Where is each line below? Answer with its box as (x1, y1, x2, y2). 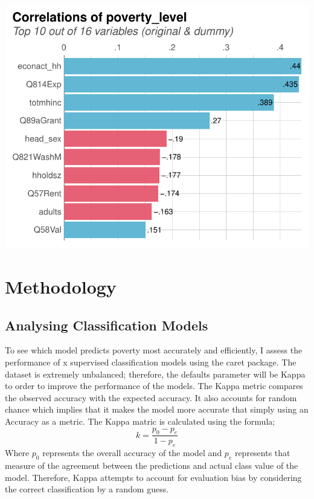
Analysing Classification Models (5, 315, 208, 334)
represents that (234, 446, 290, 459)
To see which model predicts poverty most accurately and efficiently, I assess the (5, 344, 303, 356)
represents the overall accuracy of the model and (42, 446, 222, 459)
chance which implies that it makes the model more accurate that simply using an (5, 403, 309, 416)
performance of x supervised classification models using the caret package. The (5, 355, 296, 368)
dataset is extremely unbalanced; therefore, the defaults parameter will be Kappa (5, 367, 306, 380)
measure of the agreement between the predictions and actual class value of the (5, 459, 298, 471)
